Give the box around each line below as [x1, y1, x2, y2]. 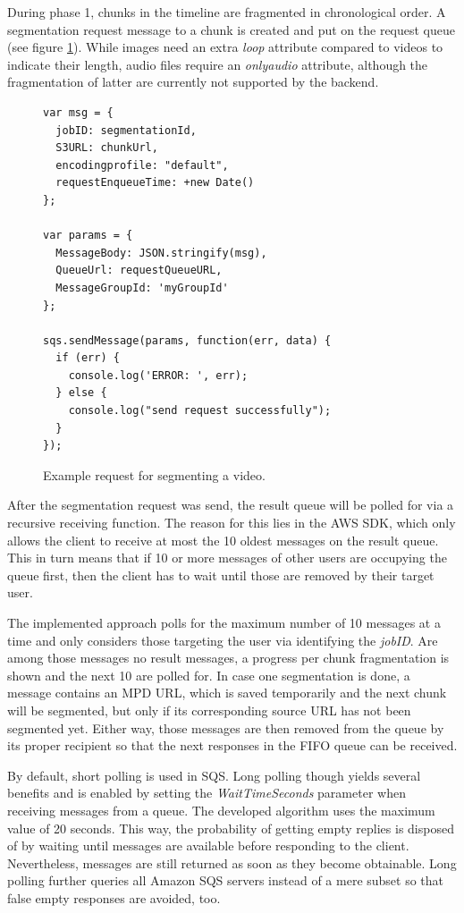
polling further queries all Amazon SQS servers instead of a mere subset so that [7, 871, 444, 890]
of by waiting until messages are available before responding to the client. [7, 836, 409, 855]
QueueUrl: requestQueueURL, [55, 264, 223, 277]
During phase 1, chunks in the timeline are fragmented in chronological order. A [7, 3, 446, 21]
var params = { [43, 229, 133, 242]
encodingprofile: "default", [55, 158, 229, 172]
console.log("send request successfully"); [68, 404, 332, 418]
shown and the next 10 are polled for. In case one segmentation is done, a [7, 665, 410, 684]
